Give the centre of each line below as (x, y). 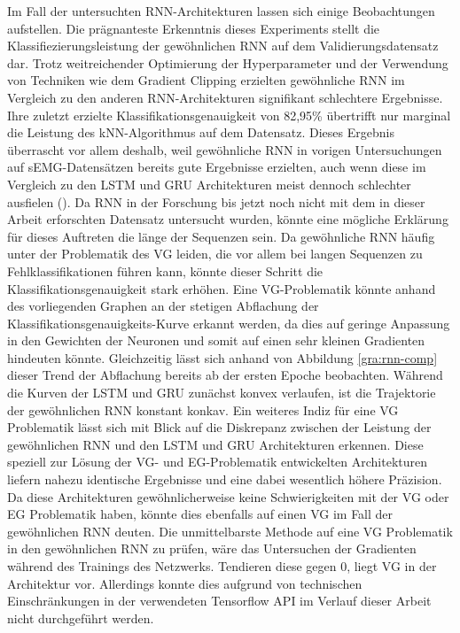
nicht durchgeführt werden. (81, 618)
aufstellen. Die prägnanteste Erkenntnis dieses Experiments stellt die (194, 28)
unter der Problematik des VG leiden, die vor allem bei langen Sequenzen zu (215, 254)
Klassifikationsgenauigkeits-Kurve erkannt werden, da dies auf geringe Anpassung (229, 323)
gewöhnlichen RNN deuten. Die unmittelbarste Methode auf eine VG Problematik (230, 531)
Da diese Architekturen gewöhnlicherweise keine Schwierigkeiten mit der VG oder (228, 496)
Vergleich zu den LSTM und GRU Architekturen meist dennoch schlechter (209, 184)
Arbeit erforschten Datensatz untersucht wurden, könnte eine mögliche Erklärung (228, 219)
